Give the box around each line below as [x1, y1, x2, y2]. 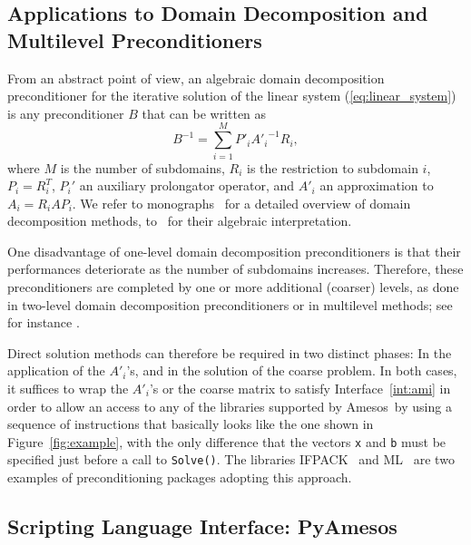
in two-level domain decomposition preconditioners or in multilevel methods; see [7, 295, 453, 314]
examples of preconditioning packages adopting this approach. [7, 468, 352, 487]
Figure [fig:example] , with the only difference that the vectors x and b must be [7, 432, 446, 451]
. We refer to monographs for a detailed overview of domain [72, 193, 411, 212]
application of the [7, 361, 105, 380]
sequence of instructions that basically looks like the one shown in [7, 414, 374, 433]
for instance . [7, 313, 80, 332]
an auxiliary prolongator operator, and [79, 176, 295, 195]
